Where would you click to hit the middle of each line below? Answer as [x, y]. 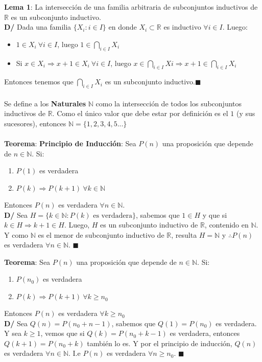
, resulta [184, 234]
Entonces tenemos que [39, 82]
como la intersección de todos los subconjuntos [169, 103]
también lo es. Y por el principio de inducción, [160, 343]
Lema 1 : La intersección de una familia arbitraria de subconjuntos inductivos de [131, 7]
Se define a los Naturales [45, 103]
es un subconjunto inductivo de [149, 225]
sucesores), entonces [35, 123]
